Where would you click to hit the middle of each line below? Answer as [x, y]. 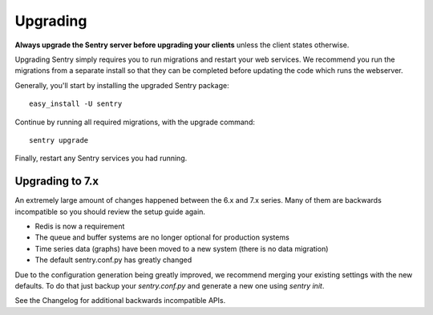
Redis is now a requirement [80, 226]
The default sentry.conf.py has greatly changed [113, 260]
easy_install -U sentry [76, 104]
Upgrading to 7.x [57, 182]
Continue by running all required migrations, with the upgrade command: [135, 122]
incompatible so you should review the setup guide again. [110, 212]
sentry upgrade [59, 140]
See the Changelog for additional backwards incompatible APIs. [120, 301]
